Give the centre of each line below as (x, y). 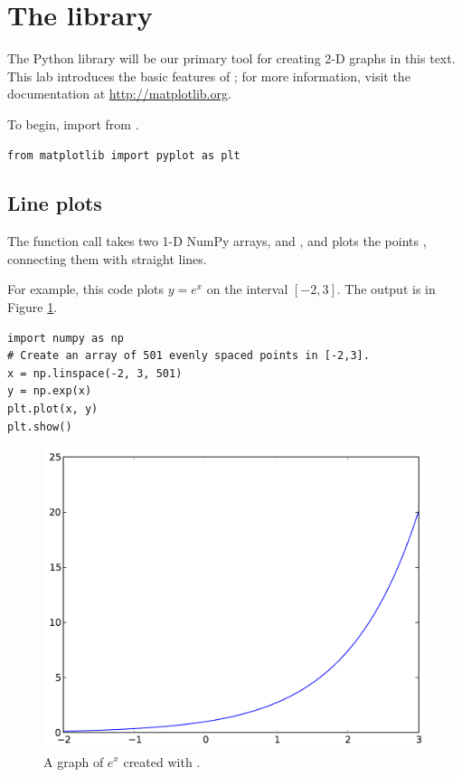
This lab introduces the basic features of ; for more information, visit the (209, 76)
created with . (162, 761)
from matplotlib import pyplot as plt (124, 155)
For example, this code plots (86, 289)
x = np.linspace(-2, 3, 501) (95, 373)
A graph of (74, 761)
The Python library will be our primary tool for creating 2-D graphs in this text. (231, 58)
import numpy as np (66, 338)
